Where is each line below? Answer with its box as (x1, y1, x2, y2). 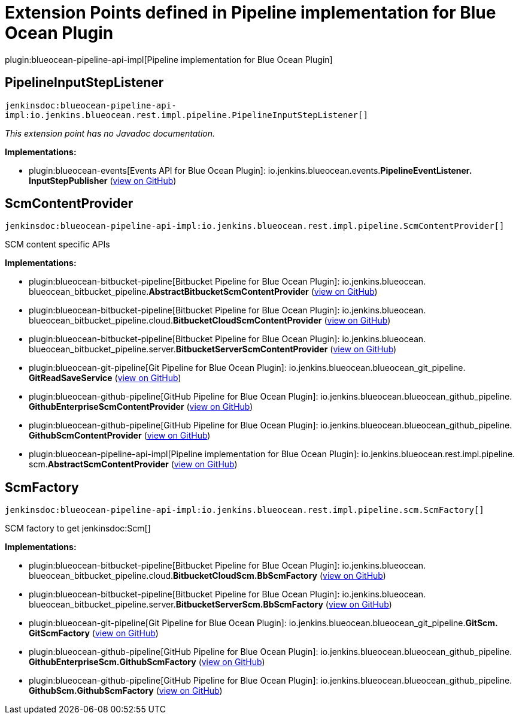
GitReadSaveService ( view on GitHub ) (29, 373, 181, 383)
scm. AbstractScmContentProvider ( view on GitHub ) (29, 459, 238, 470)
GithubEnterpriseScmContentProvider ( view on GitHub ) (29, 401, 253, 412)
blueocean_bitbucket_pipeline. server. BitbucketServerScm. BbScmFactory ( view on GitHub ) (29, 599, 392, 610)
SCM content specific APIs (5, 239, 110, 250)
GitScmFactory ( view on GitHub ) (29, 628, 159, 639)
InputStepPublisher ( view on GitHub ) (29, 175, 177, 186)
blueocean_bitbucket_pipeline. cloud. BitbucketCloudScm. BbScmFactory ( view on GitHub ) (29, 570, 386, 581)
